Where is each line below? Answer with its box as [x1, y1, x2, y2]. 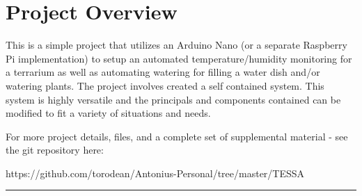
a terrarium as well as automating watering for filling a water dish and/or [6, 65, 320, 79]
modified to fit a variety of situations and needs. [6, 106, 211, 120]
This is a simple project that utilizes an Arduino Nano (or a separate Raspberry [6, 38, 347, 52]
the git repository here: [6, 142, 104, 157]
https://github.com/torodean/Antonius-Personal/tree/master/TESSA [6, 165, 305, 180]
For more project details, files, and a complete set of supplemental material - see [6, 129, 348, 143]
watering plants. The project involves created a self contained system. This [6, 78, 324, 92]
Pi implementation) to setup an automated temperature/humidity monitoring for [6, 51, 352, 65]
